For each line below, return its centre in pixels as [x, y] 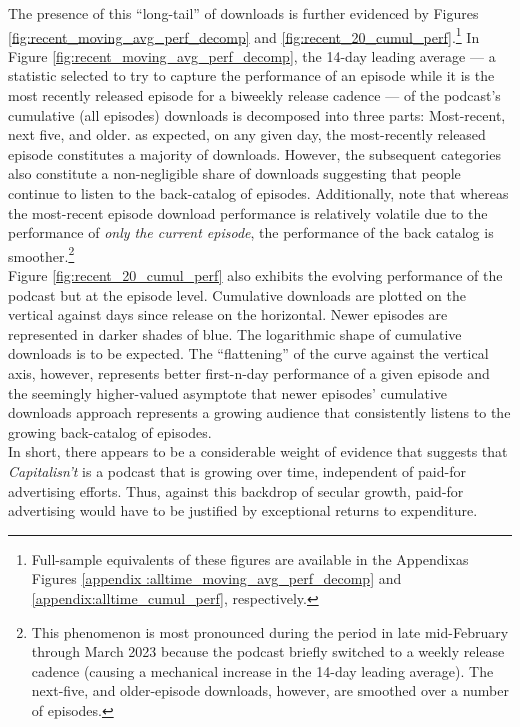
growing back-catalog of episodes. [110, 431]
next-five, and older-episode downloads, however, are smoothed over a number [270, 690]
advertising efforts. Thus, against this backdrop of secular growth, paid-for [236, 490]
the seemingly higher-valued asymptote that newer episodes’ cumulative [228, 392]
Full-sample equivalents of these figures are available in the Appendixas [250, 558]
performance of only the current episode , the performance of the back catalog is [251, 232]
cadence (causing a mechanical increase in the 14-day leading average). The [262, 670]
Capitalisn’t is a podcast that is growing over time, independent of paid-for [237, 470]
